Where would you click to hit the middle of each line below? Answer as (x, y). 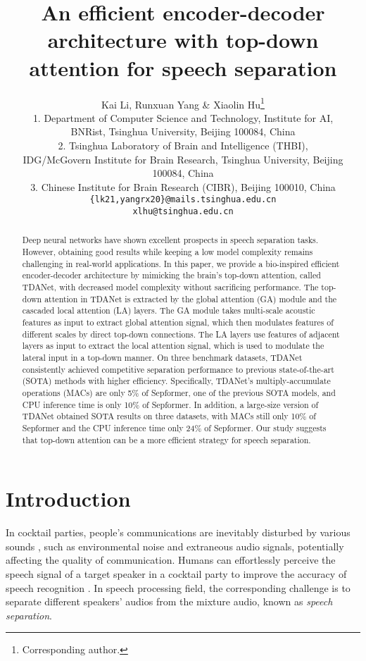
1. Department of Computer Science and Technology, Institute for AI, (183, 117)
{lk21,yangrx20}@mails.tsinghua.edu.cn (183, 200)
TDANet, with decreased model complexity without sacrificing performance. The (170, 287)
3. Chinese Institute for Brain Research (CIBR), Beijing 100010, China (183, 186)
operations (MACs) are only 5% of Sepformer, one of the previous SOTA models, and (179, 392)
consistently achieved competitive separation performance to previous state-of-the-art (178, 369)
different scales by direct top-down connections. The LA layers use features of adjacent (181, 334)
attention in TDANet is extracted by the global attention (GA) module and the (191, 298)
